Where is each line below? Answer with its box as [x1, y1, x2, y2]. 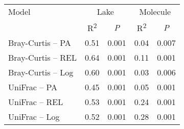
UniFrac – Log [8, 111, 60, 123]
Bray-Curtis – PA [8, 37, 71, 49]
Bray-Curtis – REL [8, 51, 77, 64]
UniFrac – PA [8, 81, 58, 93]
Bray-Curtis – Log [8, 66, 74, 79]
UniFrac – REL [8, 96, 63, 108]
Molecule [139, 6, 171, 17]
